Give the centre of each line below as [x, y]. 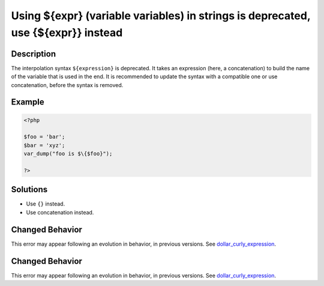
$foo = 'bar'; [44, 137]
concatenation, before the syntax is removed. [67, 85]
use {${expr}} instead [67, 32]
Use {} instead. [46, 204]
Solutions [29, 190]
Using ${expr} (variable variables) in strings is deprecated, [161, 16]
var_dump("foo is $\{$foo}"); [68, 154]
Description [34, 54]
